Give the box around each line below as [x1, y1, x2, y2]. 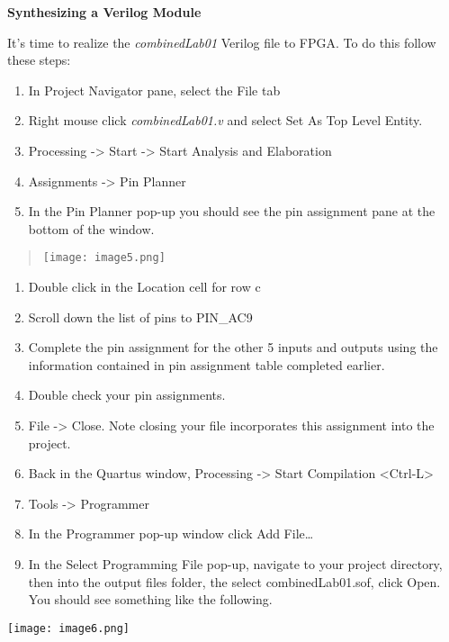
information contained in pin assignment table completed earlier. [28, 355, 385, 374]
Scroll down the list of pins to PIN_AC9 [28, 307, 253, 326]
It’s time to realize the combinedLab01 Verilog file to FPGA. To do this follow [7, 32, 436, 51]
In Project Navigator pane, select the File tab [28, 80, 281, 99]
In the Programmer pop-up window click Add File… [28, 524, 314, 543]
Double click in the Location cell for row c [28, 277, 261, 295]
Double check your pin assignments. [28, 385, 226, 404]
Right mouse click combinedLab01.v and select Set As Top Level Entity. [28, 111, 423, 130]
